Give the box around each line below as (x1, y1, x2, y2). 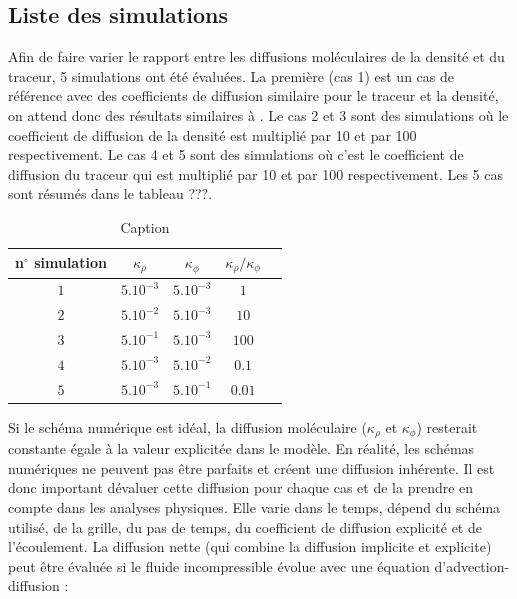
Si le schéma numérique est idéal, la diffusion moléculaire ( (8, 416, 367, 437)
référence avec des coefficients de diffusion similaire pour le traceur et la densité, (8, 85, 499, 106)
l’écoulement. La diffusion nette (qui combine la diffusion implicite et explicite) (8, 536, 492, 557)
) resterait (416, 416, 478, 437)
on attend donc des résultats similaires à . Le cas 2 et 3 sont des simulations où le (8, 104, 509, 125)
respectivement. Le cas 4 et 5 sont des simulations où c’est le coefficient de (8, 144, 464, 165)
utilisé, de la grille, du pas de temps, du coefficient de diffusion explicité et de (8, 516, 482, 537)
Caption (120, 216, 170, 237)
